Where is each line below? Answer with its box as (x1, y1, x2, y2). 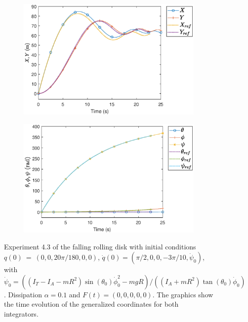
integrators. (4, 309, 39, 319)
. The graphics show (152, 289, 213, 299)
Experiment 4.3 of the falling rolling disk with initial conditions (4, 241, 196, 251)
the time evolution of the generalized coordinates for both (4, 299, 179, 309)
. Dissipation (4, 289, 42, 299)
